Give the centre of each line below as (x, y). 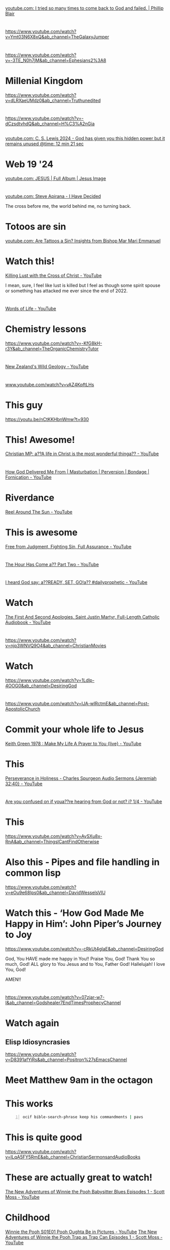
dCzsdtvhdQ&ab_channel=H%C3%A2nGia (50, 123)
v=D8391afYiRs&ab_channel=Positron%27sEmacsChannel (66, 1060)
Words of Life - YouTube (31, 309)
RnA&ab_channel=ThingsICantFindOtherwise (52, 842)
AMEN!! (13, 980)
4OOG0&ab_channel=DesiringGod (41, 685)
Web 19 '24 (29, 164)
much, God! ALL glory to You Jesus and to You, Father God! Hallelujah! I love (85, 964)
